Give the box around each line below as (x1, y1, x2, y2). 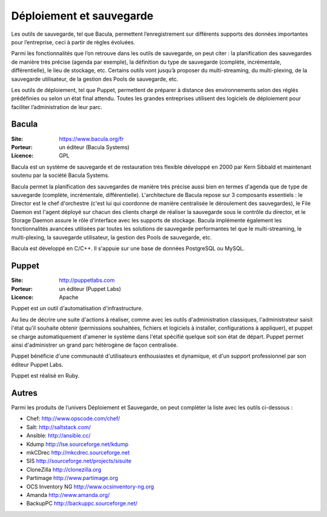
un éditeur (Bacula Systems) (59, 143, 130, 151)
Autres (11, 388, 38, 398)
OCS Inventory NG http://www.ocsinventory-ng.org (26, 482, 154, 490)
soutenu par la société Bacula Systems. (11, 172, 110, 179)
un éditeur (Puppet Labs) (59, 285, 121, 292)
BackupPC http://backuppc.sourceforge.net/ (26, 500, 137, 507)
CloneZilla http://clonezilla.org (26, 465, 102, 473)
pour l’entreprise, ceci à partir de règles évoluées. (11, 38, 136, 45)
